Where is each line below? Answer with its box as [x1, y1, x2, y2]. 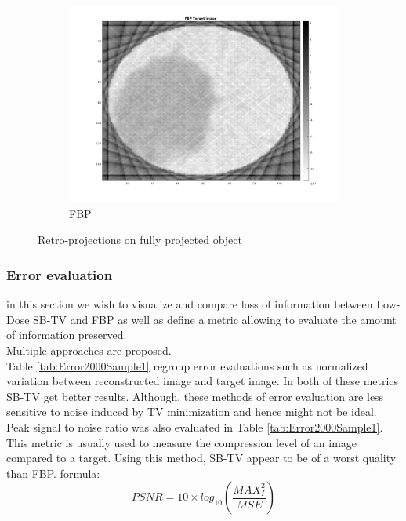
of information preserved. [6, 326, 127, 343]
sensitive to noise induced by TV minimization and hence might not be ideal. [6, 403, 377, 420]
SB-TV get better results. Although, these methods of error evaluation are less [6, 388, 384, 404]
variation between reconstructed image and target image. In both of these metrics [6, 373, 399, 389]
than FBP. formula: [6, 465, 100, 481]
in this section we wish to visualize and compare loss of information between [6, 296, 373, 312]
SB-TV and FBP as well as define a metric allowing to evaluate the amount [33, 311, 397, 327]
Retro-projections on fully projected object [38, 231, 242, 248]
